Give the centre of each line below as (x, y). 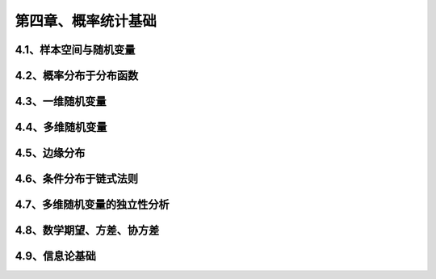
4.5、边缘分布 (50, 153)
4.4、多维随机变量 (61, 127)
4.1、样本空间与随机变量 (75, 50)
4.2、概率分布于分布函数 (77, 76)
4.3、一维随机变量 (61, 101)
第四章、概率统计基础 (86, 21)
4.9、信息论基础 (55, 256)
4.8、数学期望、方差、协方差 (87, 230)
